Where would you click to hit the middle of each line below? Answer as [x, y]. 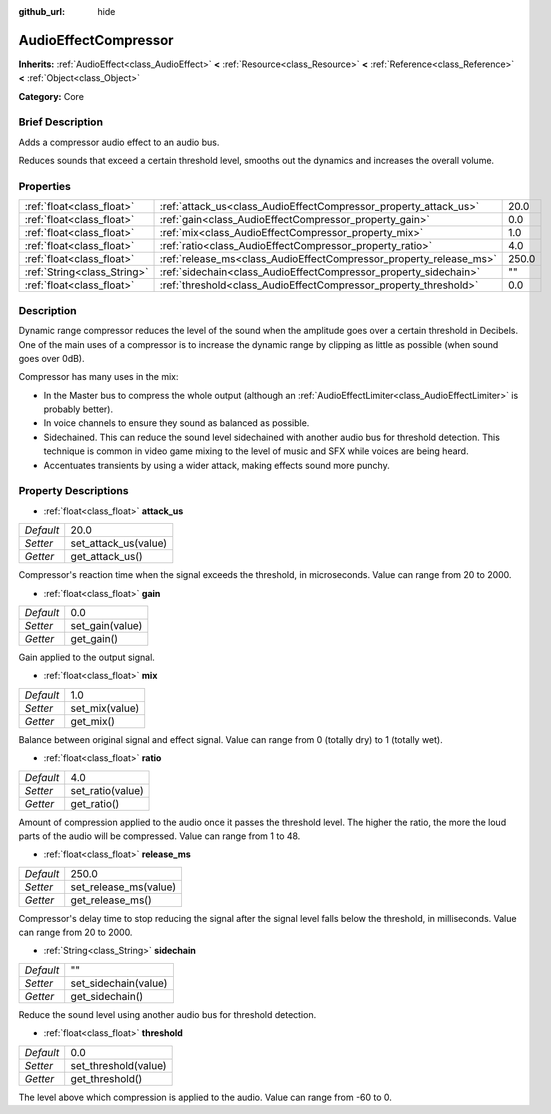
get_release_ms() [111, 900]
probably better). [78, 409]
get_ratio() [95, 803]
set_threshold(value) [118, 1065]
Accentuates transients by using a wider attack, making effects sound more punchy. [216, 465]
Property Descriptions [73, 491]
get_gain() [94, 638]
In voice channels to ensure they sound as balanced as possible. [176, 423]
